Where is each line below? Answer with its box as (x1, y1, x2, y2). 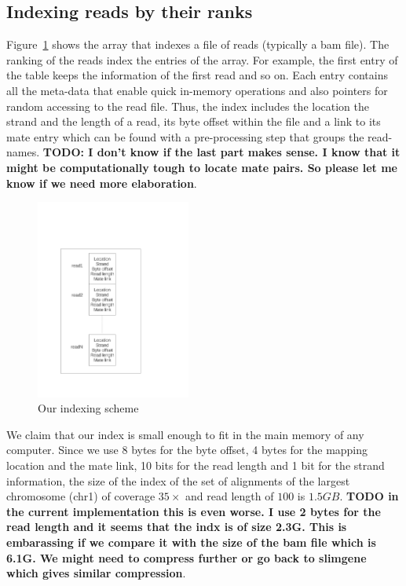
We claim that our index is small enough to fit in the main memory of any (6, 426, 364, 442)
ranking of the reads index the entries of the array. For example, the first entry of (6, 51, 398, 68)
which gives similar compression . (6, 565, 186, 581)
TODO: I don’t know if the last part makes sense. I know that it (42, 144, 401, 160)
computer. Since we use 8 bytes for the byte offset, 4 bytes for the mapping (6, 441, 368, 458)
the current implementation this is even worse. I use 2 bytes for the (6, 503, 381, 519)
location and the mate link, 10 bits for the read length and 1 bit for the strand (6, 457, 385, 474)
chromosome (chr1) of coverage (6, 488, 155, 504)
